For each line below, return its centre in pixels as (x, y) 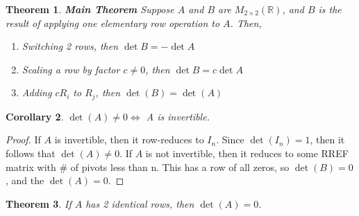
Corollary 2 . (35, 116)
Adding (37, 92)
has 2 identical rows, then (140, 203)
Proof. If (23, 139)
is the (330, 9)
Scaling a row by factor (71, 69)
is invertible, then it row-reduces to (129, 139)
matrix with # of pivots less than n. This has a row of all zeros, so (148, 166)
